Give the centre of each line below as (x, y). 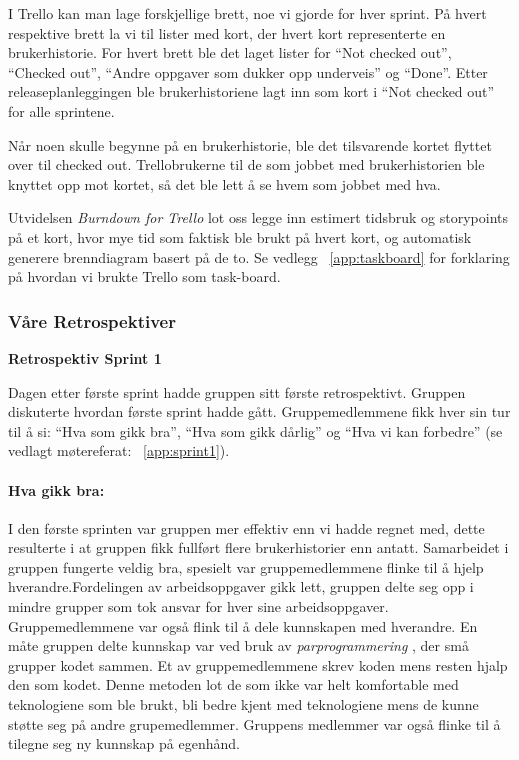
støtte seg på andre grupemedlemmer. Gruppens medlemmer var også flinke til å (254, 723)
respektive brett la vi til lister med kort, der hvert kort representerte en (227, 32)
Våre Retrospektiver (92, 320)
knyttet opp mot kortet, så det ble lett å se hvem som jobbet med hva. (224, 183)
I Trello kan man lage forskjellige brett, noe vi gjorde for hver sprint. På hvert (247, 13)
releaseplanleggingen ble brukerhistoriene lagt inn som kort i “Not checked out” (251, 91)
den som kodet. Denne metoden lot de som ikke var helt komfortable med (233, 684)
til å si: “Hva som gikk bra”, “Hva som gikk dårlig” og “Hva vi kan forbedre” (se (255, 430)
